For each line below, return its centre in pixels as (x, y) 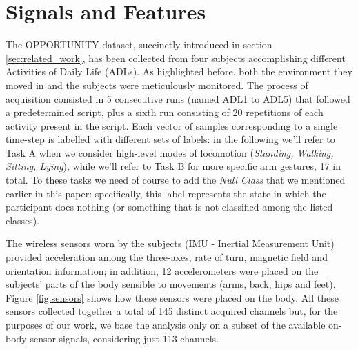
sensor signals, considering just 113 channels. (125, 338)
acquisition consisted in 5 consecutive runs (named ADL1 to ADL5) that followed (178, 98)
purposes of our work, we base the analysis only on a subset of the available (166, 324)
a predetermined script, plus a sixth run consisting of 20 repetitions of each (165, 112)
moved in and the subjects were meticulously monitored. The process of (157, 85)
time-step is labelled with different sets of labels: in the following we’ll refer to (170, 139)
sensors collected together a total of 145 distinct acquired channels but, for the (172, 311)
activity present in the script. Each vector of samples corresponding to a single (172, 125)
